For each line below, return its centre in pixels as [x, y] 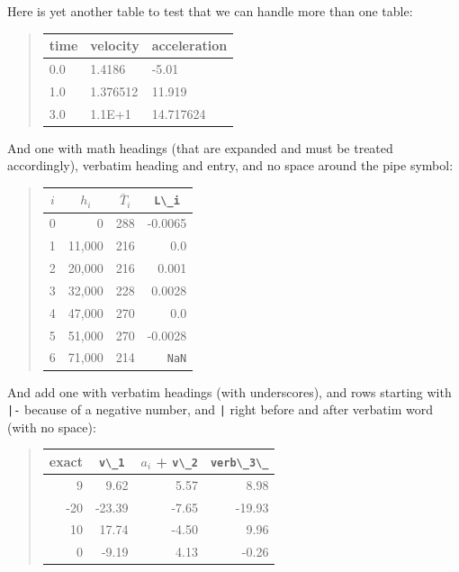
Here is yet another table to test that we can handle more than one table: [210, 11]
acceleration [189, 45]
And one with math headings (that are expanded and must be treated [200, 147]
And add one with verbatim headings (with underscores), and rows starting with [229, 391]
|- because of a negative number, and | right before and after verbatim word [220, 409]
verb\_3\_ [239, 463]
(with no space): [52, 427]
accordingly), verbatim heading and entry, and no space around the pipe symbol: [230, 165]
